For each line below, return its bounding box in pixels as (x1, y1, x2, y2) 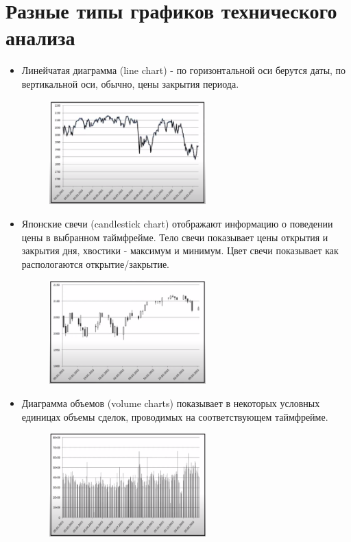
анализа (5, 23, 75, 51)
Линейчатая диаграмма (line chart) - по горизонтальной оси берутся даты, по (21, 63, 346, 77)
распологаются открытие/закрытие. (21, 256, 169, 271)
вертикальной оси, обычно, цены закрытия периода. (21, 76, 239, 90)
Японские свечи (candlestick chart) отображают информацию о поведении (21, 217, 333, 231)
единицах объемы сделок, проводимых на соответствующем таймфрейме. (21, 409, 328, 423)
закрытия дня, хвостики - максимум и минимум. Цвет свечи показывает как (21, 243, 339, 258)
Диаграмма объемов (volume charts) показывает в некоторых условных (21, 396, 320, 410)
